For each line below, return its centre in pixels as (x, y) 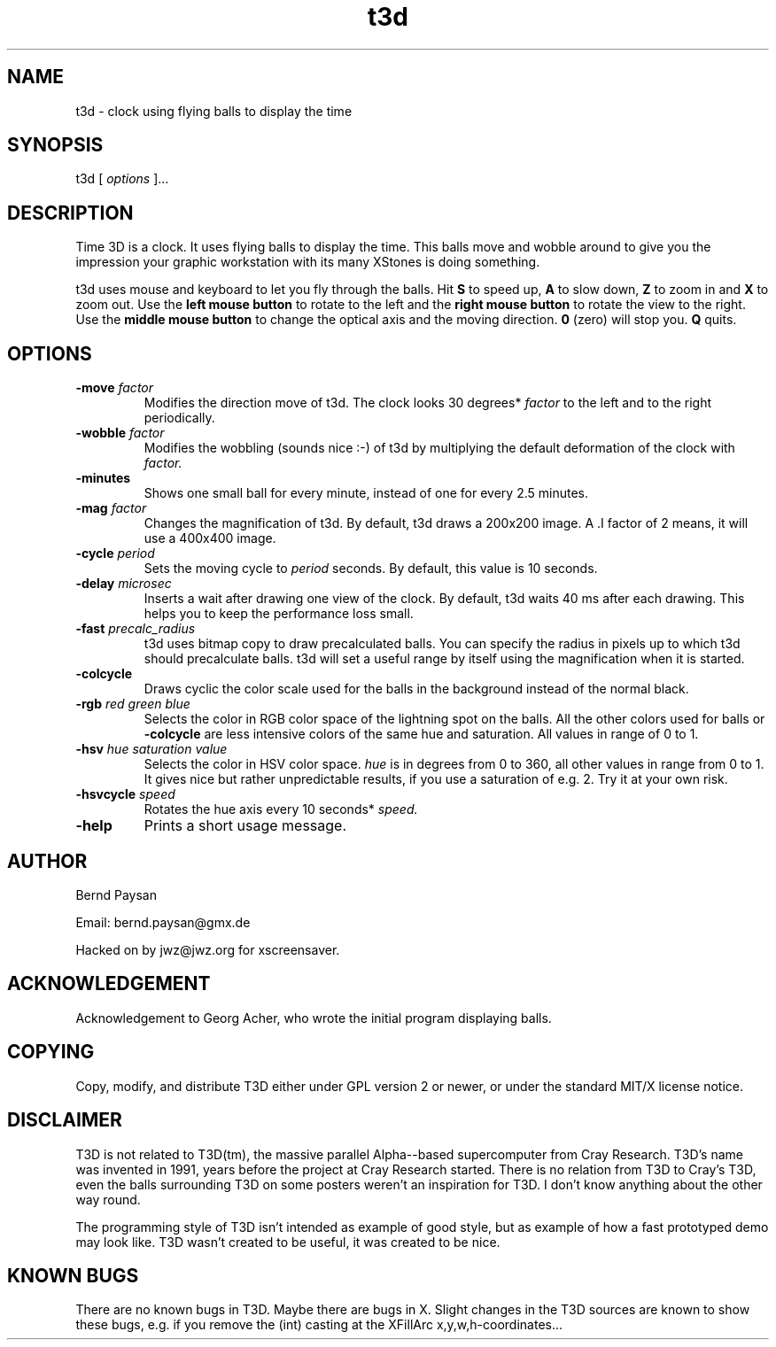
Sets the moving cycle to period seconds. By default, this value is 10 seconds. (371, 569)
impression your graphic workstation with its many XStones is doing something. (308, 262)
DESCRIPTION (70, 213)
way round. (108, 1199)
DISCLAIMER (65, 1120)
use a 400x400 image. (210, 538)
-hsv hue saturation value (151, 749)
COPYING (51, 1052)
